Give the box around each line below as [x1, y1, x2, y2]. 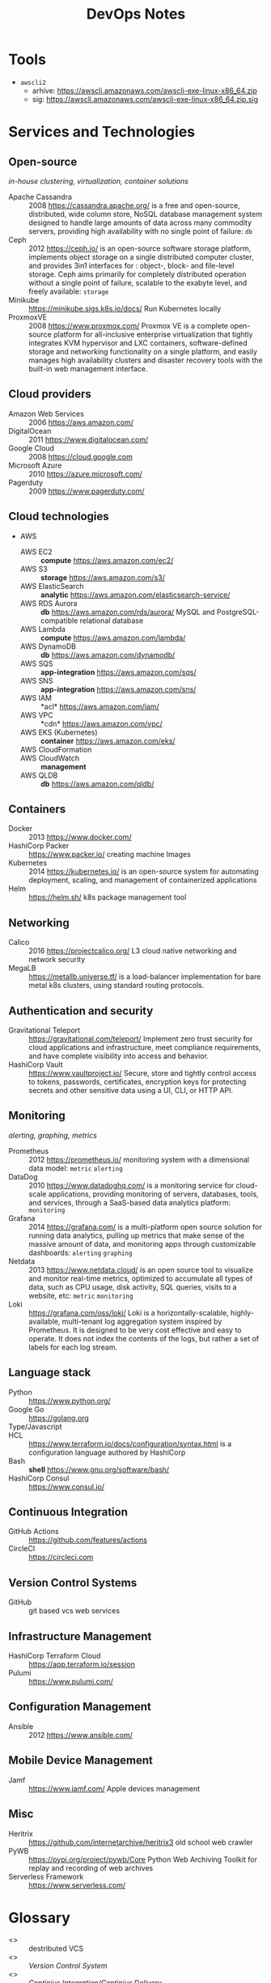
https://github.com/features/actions [28, 1535, 148, 1545]
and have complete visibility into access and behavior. [28, 1051, 209, 1061]
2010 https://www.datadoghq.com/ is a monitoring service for [28, 1180, 235, 1190]
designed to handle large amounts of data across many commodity [28, 218, 252, 227]
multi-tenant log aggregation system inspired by [61, 1316, 222, 1326]
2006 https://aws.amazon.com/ [28, 417, 134, 427]
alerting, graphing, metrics [8, 1130, 97, 1140]
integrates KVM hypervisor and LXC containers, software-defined [28, 337, 248, 348]
